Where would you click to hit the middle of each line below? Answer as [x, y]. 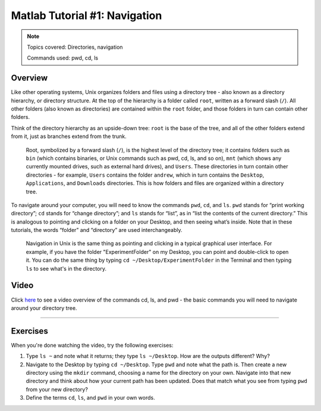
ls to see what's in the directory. [66, 268]
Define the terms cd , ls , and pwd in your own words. [90, 398]
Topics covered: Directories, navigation [75, 47]
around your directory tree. [44, 308]
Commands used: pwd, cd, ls [62, 58]
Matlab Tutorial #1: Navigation [86, 15]
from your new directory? [57, 389]
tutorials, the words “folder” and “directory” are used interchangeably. [97, 230]
